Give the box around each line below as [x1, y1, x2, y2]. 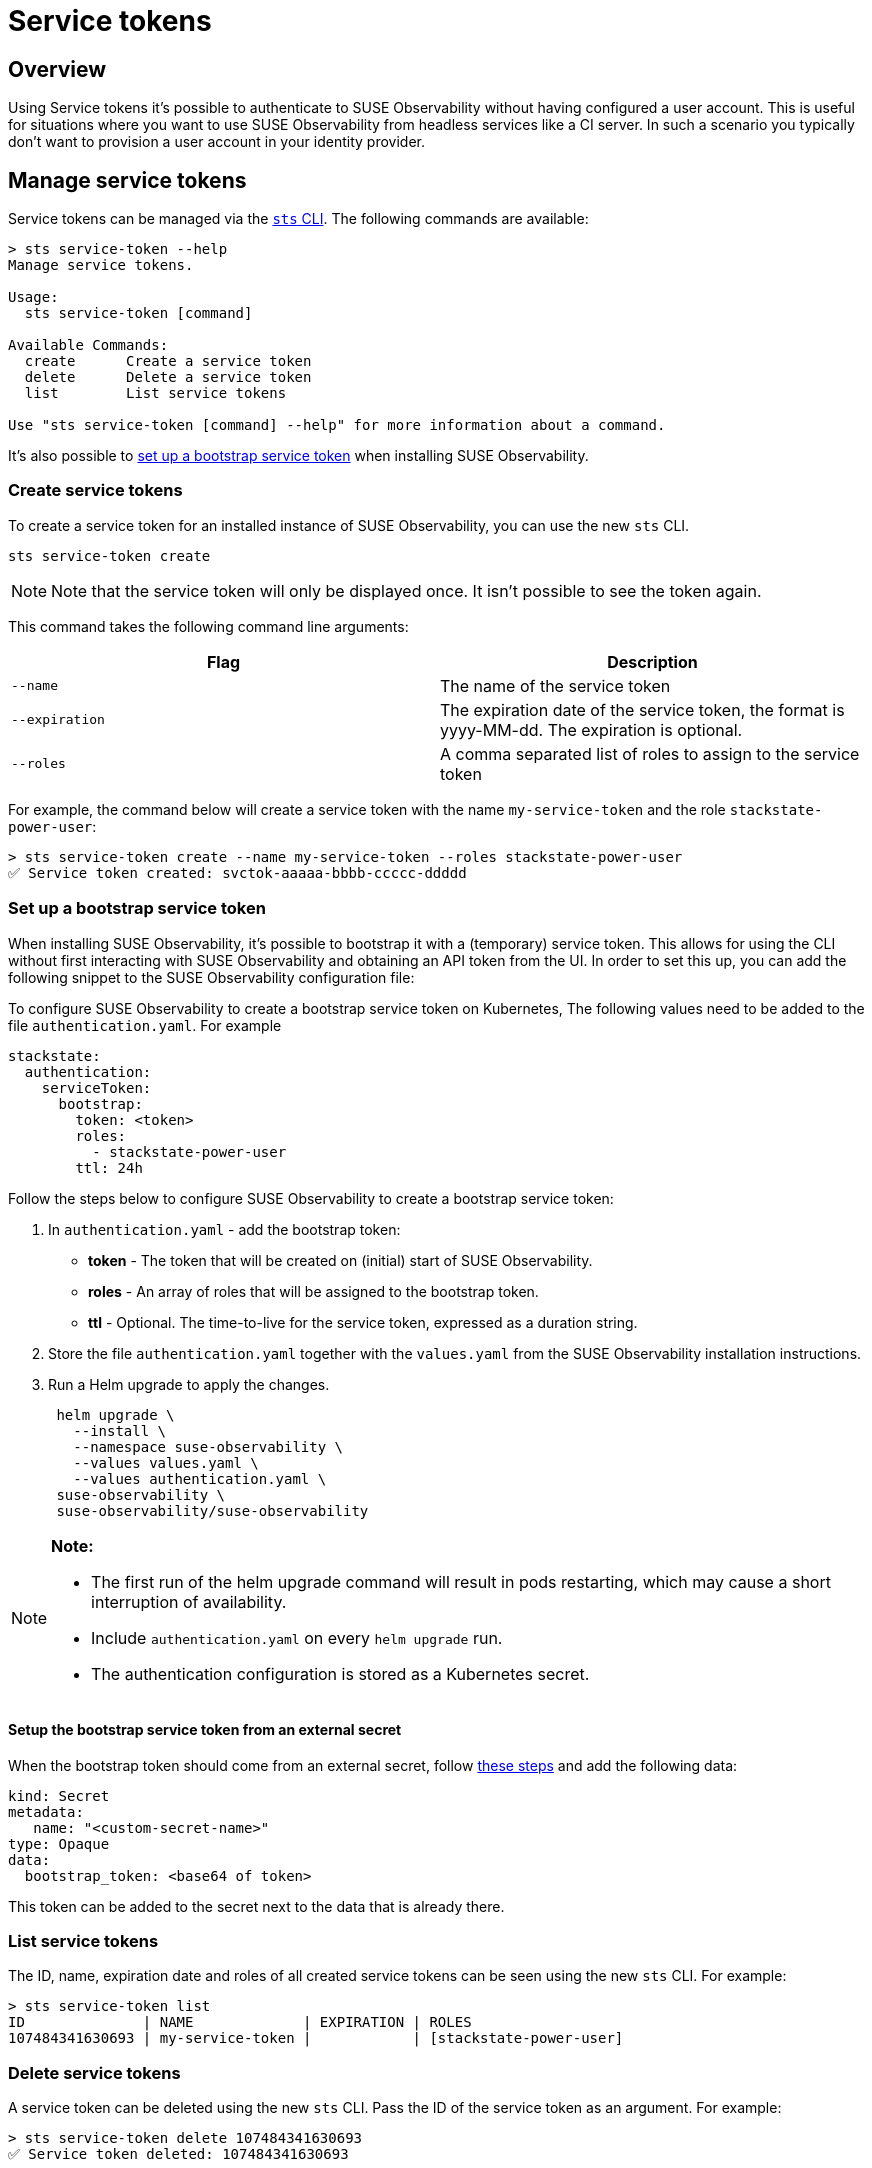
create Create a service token [24, 353, 312, 370]
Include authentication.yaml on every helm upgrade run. [91, 1627, 503, 1648]
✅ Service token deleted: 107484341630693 [8, 2146, 349, 2163]
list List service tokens [24, 385, 287, 402]
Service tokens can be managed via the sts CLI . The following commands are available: [8, 210, 589, 228]
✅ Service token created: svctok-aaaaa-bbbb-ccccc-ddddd [8, 864, 467, 881]
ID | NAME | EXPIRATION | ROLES [8, 2014, 472, 2031]
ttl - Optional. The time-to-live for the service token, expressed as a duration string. [88, 1313, 638, 1331]
